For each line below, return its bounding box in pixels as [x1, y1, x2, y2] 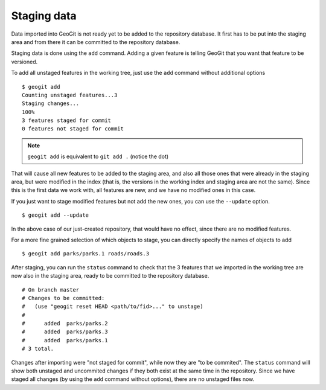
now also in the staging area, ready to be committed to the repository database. [11, 272, 209, 280]
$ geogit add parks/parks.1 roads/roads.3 [22, 251, 150, 257]
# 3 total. [22, 345, 54, 353]
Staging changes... [22, 100, 80, 107]
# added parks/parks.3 [22, 328, 108, 335]
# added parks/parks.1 [22, 337, 108, 344]
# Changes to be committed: [22, 295, 105, 301]
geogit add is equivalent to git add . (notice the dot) [27, 153, 169, 160]
